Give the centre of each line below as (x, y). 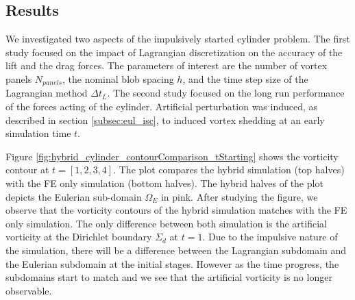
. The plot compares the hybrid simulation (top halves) (229, 170)
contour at (27, 170)
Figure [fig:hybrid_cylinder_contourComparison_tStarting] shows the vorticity (172, 156)
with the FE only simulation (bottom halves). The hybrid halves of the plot (164, 183)
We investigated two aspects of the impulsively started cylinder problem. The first (178, 39)
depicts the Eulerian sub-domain (74, 196)
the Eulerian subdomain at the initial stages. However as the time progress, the (172, 263)
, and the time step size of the (245, 78)
